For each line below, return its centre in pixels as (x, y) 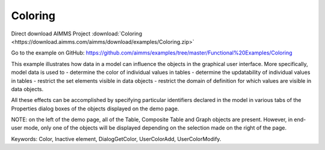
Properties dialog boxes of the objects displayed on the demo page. (95, 109)
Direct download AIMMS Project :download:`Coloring (77, 34)
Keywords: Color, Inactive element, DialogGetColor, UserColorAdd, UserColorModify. (116, 139)
